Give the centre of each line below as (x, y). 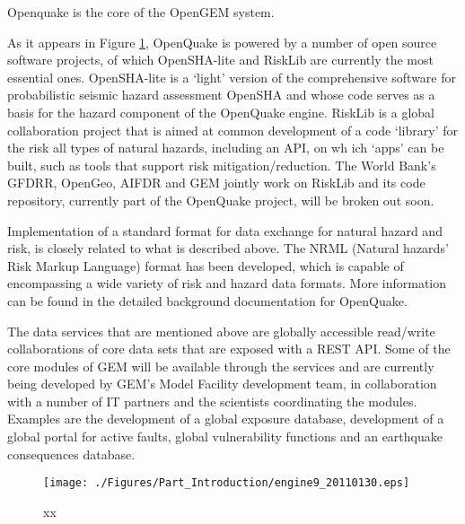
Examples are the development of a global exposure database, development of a (226, 419)
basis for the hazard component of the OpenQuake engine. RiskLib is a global (221, 112)
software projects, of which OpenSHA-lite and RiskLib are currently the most (220, 60)
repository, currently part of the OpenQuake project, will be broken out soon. (221, 200)
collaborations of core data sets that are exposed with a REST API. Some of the (229, 349)
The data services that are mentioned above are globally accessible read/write (221, 331)
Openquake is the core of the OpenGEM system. (141, 12)
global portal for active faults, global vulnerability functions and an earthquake (225, 437)
